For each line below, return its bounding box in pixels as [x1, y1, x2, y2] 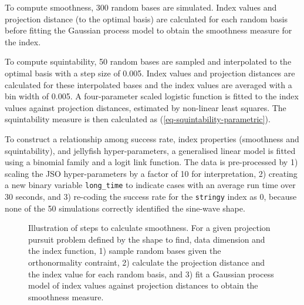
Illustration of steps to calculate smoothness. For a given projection [28, 222, 271, 234]
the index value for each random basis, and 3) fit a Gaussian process [28, 267, 274, 280]
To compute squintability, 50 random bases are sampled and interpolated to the [5, 55, 292, 68]
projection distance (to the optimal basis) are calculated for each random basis [5, 12, 288, 25]
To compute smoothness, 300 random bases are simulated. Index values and [5, 1, 277, 13]
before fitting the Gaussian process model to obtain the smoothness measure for [5, 24, 292, 36]
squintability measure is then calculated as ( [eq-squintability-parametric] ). [5, 113, 271, 125]
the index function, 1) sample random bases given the [28, 244, 221, 257]
